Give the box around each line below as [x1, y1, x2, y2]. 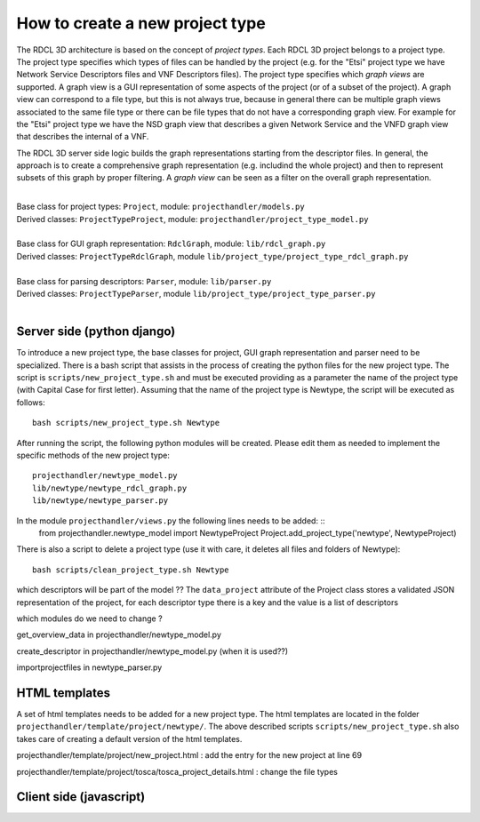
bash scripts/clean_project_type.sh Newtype [32, 564, 230, 575]
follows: [16, 396, 45, 408]
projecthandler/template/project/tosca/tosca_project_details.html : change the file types [16, 766, 338, 777]
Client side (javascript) [16, 789, 146, 804]
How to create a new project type [16, 13, 266, 33]
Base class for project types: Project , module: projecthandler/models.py [16, 201, 306, 212]
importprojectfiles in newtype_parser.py [16, 662, 163, 673]
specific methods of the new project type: [16, 450, 171, 460]
